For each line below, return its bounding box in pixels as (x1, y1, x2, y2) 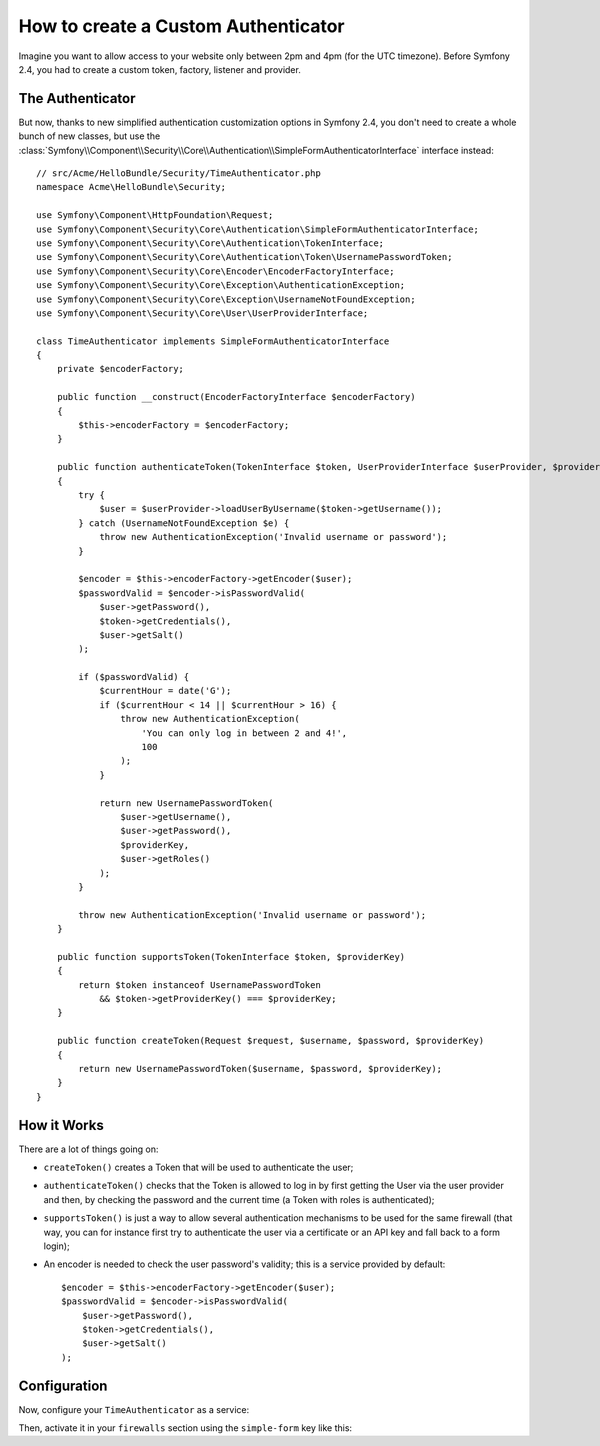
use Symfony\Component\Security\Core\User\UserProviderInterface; (36, 307, 369, 319)
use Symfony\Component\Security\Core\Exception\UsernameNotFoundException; (36, 293, 416, 305)
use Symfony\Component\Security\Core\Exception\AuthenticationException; (36, 280, 406, 291)
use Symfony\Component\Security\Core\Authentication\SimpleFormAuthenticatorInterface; (36, 223, 480, 235)
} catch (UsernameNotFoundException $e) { (78, 517, 290, 529)
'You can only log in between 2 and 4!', (141, 727, 348, 739)
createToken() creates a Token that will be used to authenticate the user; (43, 1161, 354, 1174)
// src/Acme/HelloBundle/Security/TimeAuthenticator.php (36, 168, 322, 179)
